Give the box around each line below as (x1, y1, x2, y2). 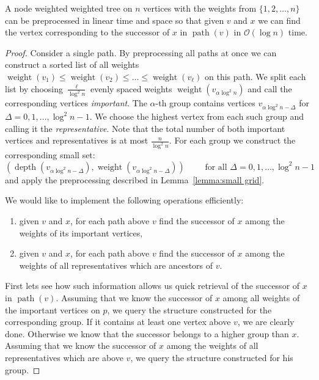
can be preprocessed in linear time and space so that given (5, 13, 224, 26)
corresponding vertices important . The (5, 97, 147, 109)
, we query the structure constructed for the (107, 303, 272, 316)
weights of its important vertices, (19, 226, 143, 239)
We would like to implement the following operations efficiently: (5, 194, 244, 206)
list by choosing (5, 82, 64, 95)
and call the (248, 82, 292, 95)
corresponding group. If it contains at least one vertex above (5, 315, 231, 328)
